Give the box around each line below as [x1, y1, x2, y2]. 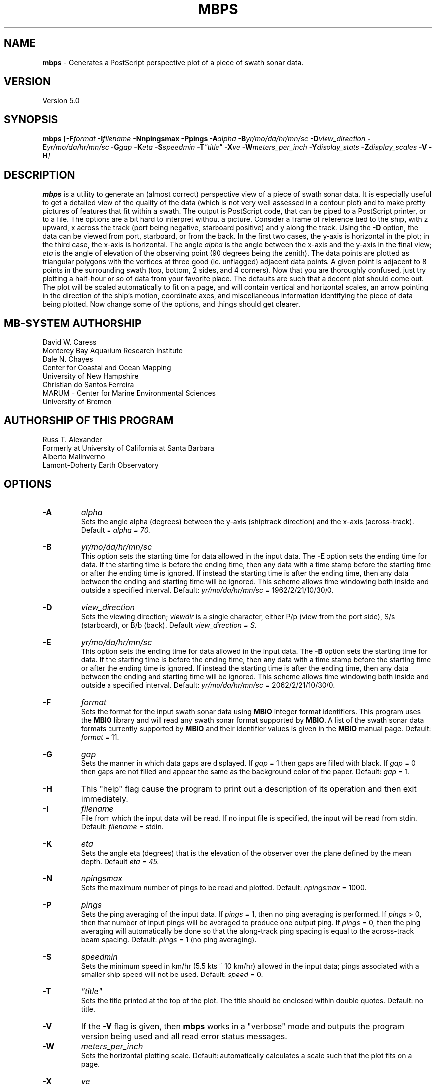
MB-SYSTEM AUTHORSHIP [4, 317, 142, 329]
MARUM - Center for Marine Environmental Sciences [42, 388, 216, 397]
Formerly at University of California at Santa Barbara [42, 443, 214, 452]
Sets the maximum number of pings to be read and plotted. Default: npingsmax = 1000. [81, 883, 367, 892]
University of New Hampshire [42, 371, 139, 380]
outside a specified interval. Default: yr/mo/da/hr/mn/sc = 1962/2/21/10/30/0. [81, 585, 334, 594]
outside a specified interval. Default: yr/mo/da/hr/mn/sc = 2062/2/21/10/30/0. [81, 680, 335, 689]
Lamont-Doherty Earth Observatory [42, 460, 159, 469]
